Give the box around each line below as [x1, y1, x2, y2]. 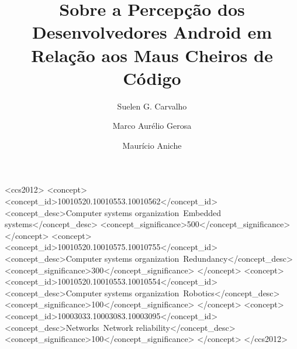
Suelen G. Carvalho [117, 100, 187, 112]
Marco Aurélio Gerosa [112, 119, 192, 132]
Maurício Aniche [122, 139, 182, 151]
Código [123, 66, 181, 90]
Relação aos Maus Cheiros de [31, 43, 273, 67]
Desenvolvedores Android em [32, 20, 272, 44]
